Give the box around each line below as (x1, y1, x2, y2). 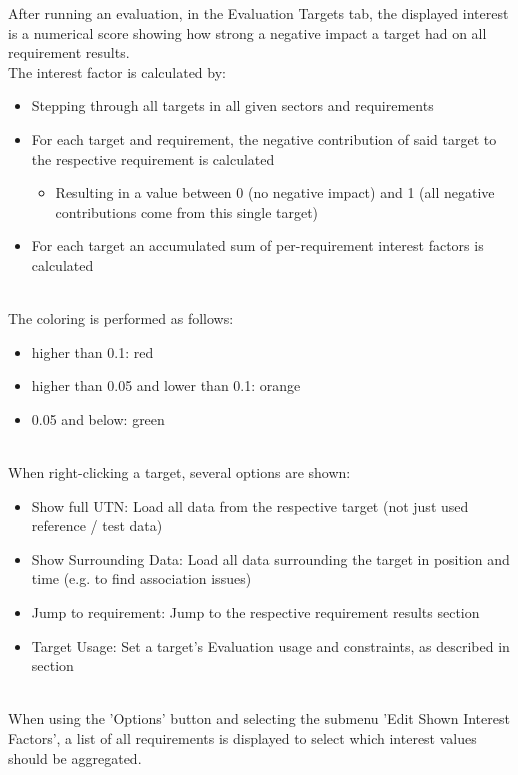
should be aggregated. (8, 747, 142, 768)
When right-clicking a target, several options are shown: (8, 462, 351, 483)
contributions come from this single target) (55, 201, 319, 222)
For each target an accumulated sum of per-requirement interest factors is (31, 235, 484, 256)
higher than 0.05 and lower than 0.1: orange (31, 375, 301, 396)
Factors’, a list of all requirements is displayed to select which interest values (8, 728, 477, 749)
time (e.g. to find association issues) (31, 568, 252, 589)
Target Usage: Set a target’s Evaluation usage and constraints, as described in (31, 635, 510, 656)
